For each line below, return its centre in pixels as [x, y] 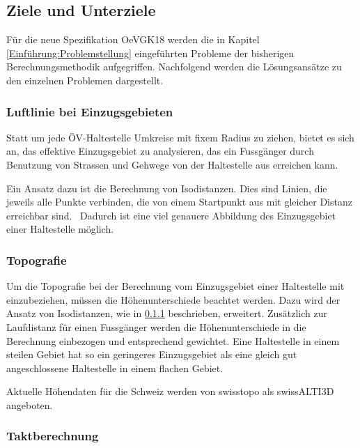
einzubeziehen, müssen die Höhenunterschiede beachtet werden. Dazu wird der [173, 299]
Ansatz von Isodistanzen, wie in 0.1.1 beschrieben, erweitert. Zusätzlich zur [167, 313]
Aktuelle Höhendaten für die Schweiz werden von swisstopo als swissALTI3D [170, 391]
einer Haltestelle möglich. [60, 229]
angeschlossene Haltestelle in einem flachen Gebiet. [115, 368]
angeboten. [30, 404]
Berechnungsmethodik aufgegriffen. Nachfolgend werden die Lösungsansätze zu [174, 67]
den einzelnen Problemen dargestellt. [85, 80]
